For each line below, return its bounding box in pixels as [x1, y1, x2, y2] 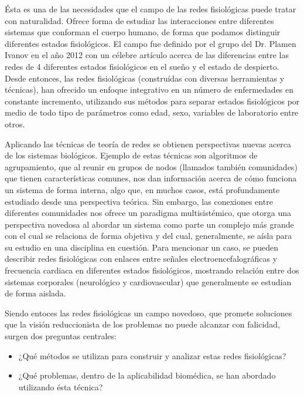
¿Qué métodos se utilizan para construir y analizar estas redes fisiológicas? [18, 349, 286, 362]
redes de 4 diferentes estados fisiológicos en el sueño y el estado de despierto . [5, 60, 279, 72]
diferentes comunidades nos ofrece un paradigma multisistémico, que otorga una [5, 207, 291, 219]
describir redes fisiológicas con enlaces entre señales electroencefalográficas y [5, 252, 278, 265]
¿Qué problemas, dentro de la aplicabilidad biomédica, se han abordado [18, 369, 276, 382]
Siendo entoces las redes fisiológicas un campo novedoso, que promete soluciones [5, 306, 292, 319]
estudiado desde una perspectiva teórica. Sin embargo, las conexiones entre [5, 195, 273, 207]
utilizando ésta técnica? [18, 380, 103, 393]
